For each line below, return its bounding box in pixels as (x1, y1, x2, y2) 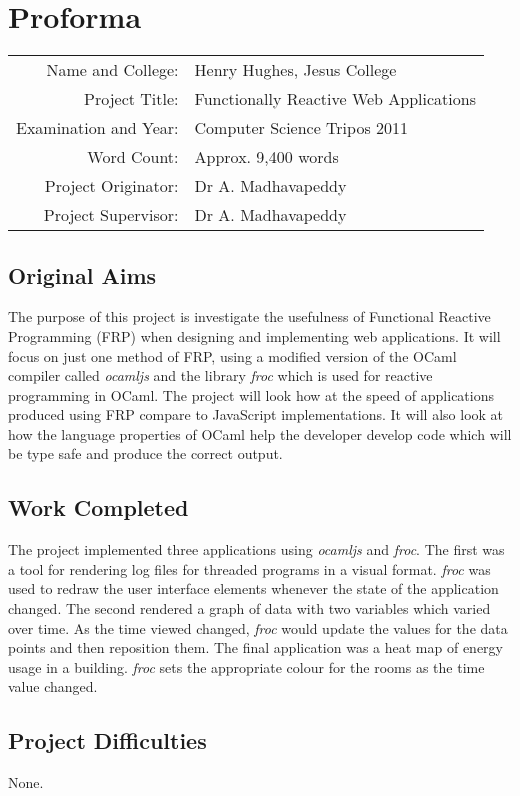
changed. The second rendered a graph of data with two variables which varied (8, 598, 491, 619)
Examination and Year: (16, 116, 179, 140)
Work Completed (8, 492, 189, 523)
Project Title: (84, 87, 179, 111)
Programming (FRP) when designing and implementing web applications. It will (8, 325, 501, 346)
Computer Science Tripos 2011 (194, 116, 409, 140)
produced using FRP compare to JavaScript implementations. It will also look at (8, 404, 504, 425)
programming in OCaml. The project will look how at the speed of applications (8, 384, 495, 405)
